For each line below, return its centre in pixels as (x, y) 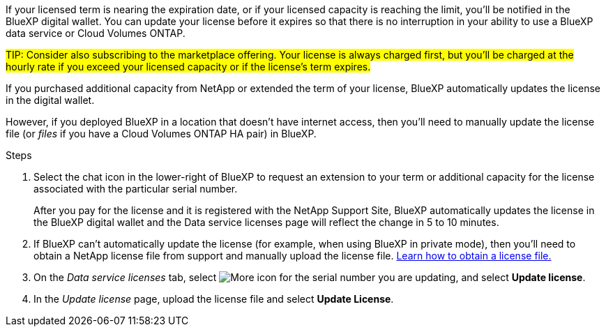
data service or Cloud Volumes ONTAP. (96, 33)
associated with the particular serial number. (136, 189)
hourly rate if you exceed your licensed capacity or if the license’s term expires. (188, 67)
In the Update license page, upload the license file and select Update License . (214, 299)
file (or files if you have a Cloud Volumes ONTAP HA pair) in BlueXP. (161, 134)
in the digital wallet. (50, 100)
